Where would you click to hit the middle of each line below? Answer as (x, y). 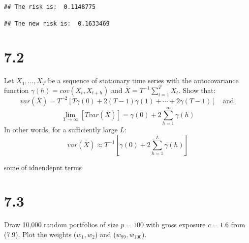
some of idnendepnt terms (43, 167)
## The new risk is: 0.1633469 (57, 23)
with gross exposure (176, 225)
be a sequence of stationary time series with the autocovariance (143, 80)
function (16, 90)
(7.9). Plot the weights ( (40, 234)
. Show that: (197, 90)
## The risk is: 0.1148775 (50, 7)
